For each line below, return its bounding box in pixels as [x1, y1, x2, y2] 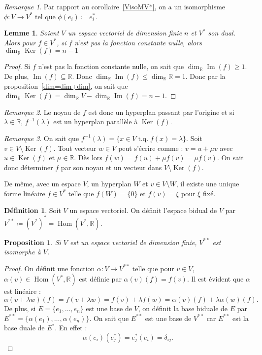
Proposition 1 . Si [4, 237, 61, 247]
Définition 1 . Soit [4, 205, 61, 215]
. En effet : [55, 322, 87, 333]
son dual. [208, 28, 235, 38]
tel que [35, 11, 56, 21]
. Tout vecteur [53, 142, 97, 153]
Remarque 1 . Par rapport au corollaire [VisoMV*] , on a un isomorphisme [4, 1, 226, 11]
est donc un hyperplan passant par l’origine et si [88, 106, 234, 117]
